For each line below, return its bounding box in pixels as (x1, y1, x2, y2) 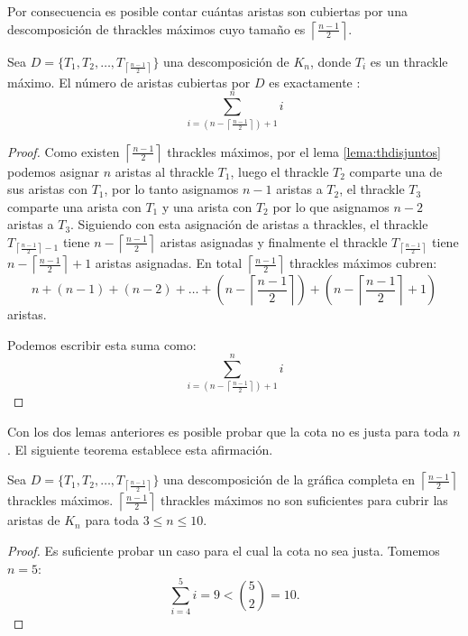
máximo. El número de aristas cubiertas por (7, 72, 251, 91)
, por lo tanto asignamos (104, 180, 239, 198)
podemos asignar (7, 161, 100, 180)
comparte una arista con (7, 197, 142, 216)
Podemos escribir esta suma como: (7, 335, 197, 354)
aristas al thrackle (115, 161, 214, 180)
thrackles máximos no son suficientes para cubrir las (161, 491, 448, 510)
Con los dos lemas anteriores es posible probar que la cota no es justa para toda (7, 421, 449, 440)
